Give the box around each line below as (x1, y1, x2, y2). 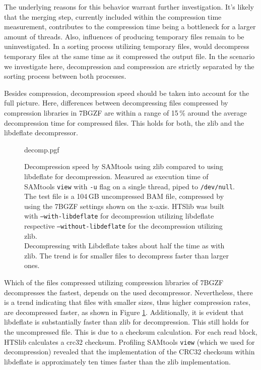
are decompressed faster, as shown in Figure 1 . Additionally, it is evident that (4, 306, 244, 317)
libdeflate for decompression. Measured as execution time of (24, 171, 209, 181)
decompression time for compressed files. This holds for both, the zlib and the (4, 117, 244, 128)
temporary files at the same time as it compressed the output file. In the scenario (4, 50, 255, 61)
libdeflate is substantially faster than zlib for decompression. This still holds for (4, 316, 249, 327)
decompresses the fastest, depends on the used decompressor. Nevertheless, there (4, 287, 253, 297)
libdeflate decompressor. (4, 127, 78, 138)
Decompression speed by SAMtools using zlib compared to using (24, 161, 223, 172)
